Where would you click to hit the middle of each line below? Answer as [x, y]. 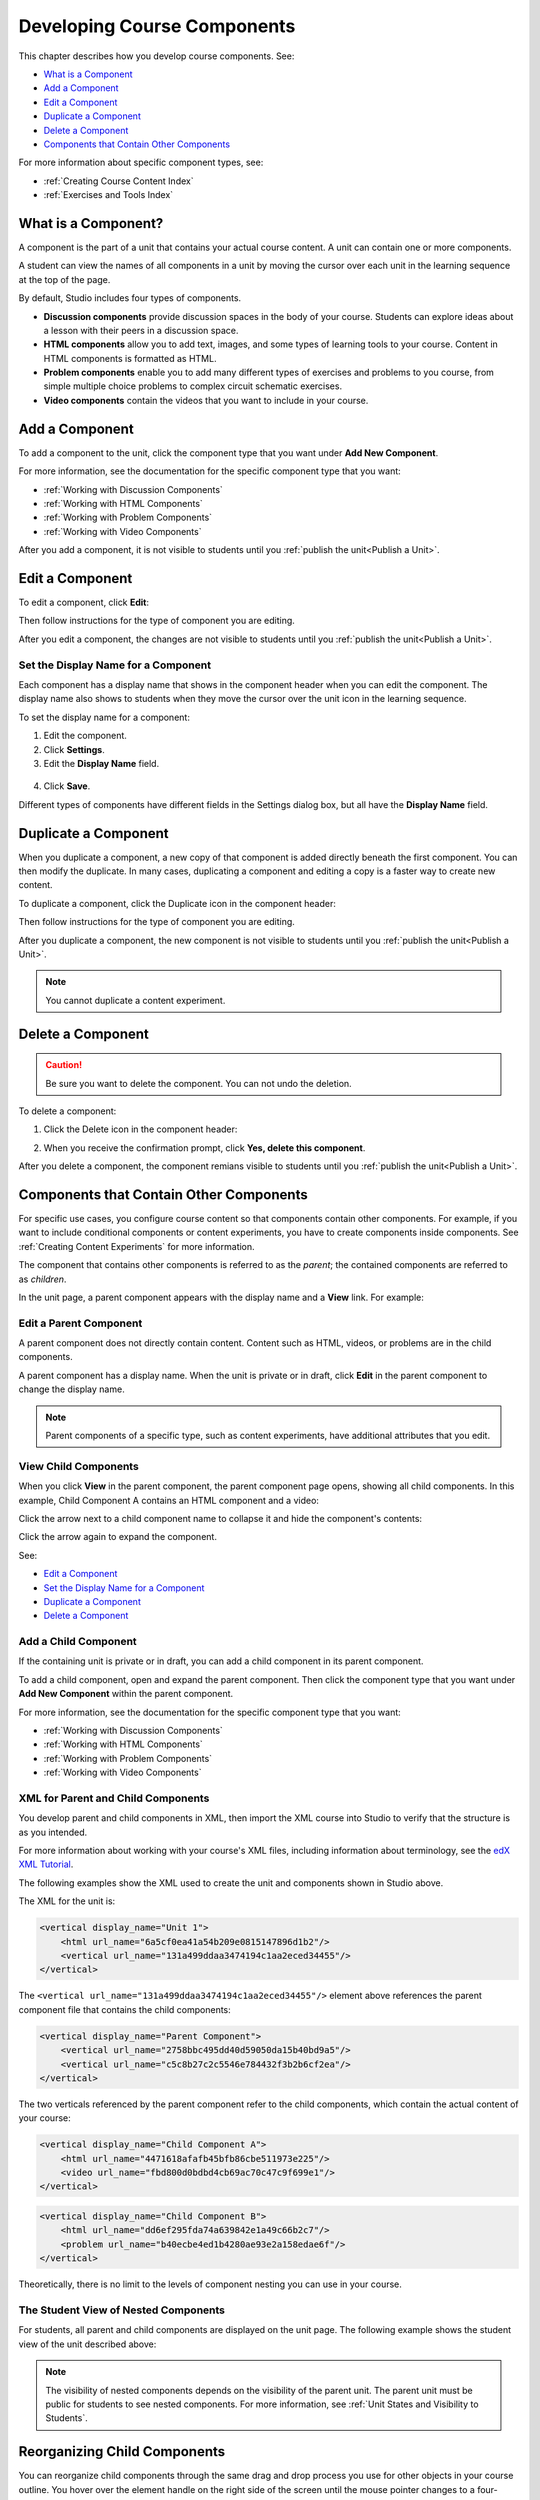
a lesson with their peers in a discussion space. [141, 330]
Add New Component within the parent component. [126, 1694]
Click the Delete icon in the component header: [140, 1129]
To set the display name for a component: [104, 717]
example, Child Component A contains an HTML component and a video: [169, 1500]
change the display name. [71, 1389]
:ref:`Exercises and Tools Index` [108, 195]
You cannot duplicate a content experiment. [135, 1000]
